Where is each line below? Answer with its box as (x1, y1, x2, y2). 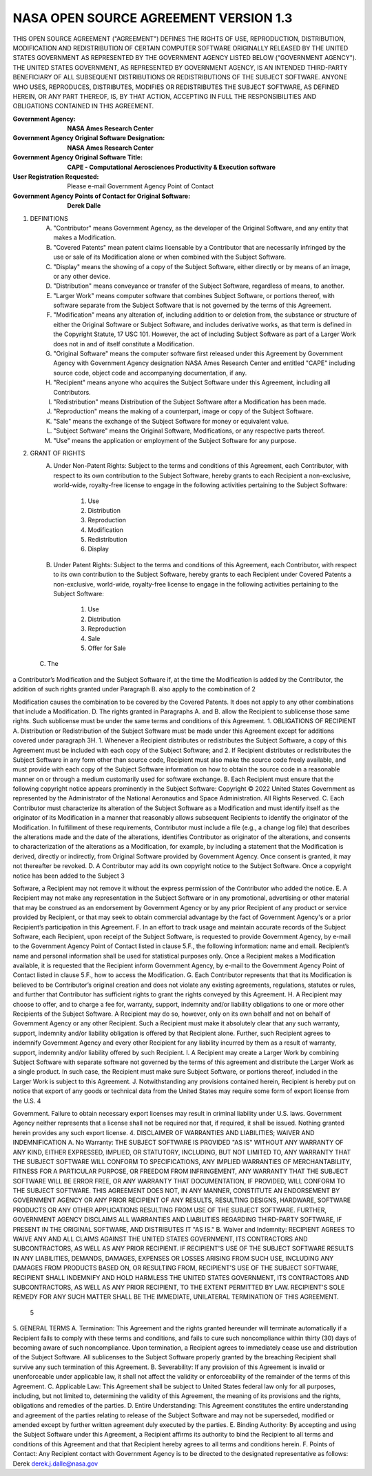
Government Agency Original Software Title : (12, 153, 143, 161)
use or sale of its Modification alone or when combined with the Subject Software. (53, 253, 287, 262)
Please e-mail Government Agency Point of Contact (67, 182, 214, 190)
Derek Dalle (67, 201, 101, 210)
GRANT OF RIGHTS (30, 449, 85, 457)
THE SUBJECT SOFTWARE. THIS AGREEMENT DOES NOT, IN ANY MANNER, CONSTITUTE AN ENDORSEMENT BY (12, 1187, 340, 1195)
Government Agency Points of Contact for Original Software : (12, 192, 191, 200)
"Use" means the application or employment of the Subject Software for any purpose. (53, 436, 296, 444)
